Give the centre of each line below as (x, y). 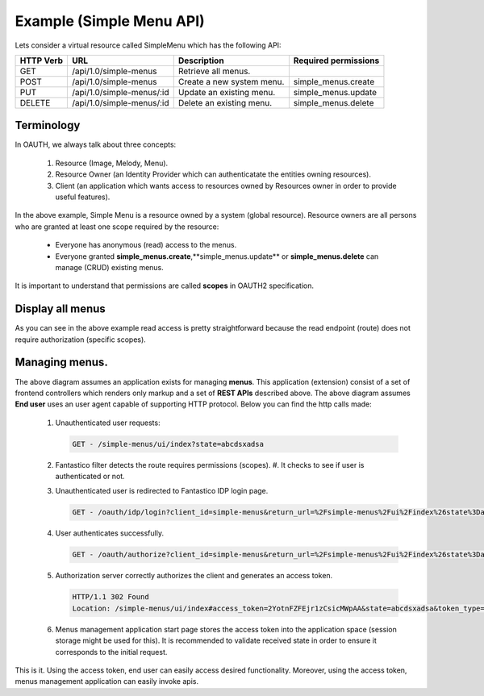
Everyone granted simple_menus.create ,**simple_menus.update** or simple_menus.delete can (217, 256)
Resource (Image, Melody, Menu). (112, 163)
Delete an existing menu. (225, 102)
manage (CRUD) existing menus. (110, 267)
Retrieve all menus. (214, 71)
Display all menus (60, 309)
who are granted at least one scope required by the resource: (117, 227)
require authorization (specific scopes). (81, 340)
